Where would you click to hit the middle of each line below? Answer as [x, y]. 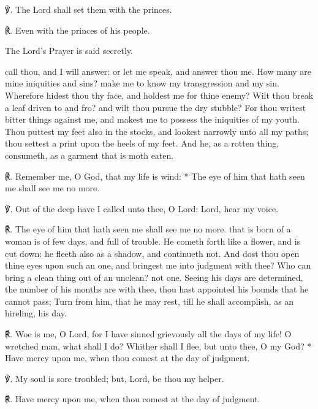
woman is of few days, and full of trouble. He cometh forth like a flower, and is [153, 241]
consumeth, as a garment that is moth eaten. [89, 155]
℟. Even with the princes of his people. [78, 30]
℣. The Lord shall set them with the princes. [89, 9]
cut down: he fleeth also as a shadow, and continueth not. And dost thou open [152, 253]
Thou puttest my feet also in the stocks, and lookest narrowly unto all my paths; [157, 131]
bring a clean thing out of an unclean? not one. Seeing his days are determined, [154, 277]
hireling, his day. [36, 313]
